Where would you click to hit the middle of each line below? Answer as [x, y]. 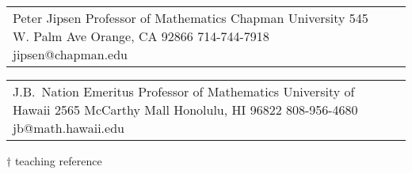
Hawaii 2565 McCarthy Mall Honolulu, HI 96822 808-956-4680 [185, 110]
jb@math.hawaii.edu [69, 128]
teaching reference [58, 161]
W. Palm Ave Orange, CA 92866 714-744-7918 [141, 36]
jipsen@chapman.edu [71, 54]
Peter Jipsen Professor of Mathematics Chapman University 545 [191, 18]
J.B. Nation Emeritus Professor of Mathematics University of [184, 91]
